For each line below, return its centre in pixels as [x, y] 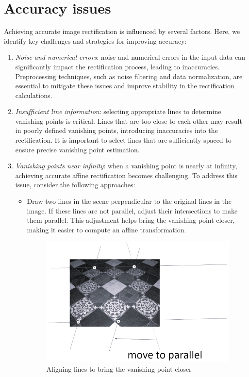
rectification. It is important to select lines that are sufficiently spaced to [123, 140]
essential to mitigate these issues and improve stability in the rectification [125, 86]
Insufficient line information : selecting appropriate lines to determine [118, 111]
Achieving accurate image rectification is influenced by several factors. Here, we [122, 31]
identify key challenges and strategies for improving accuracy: [95, 41]
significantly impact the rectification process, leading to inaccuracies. [117, 66]
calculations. [34, 95]
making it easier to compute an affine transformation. [107, 229]
